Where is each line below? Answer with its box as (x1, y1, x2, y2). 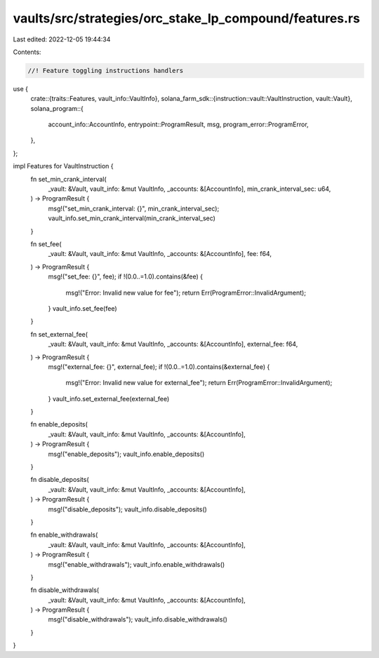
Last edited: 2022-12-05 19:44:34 (13, 35, 111, 43)
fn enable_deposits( (30, 420, 88, 429)
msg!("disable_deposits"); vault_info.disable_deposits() (48, 505, 207, 513)
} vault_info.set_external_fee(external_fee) (48, 394, 170, 403)
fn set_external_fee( (30, 330, 88, 338)
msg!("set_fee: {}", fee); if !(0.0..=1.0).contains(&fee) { (48, 272, 204, 281)
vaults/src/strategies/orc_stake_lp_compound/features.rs (13, 11, 361, 26)
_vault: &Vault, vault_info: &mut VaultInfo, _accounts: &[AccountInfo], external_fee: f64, (48, 340, 298, 349)
